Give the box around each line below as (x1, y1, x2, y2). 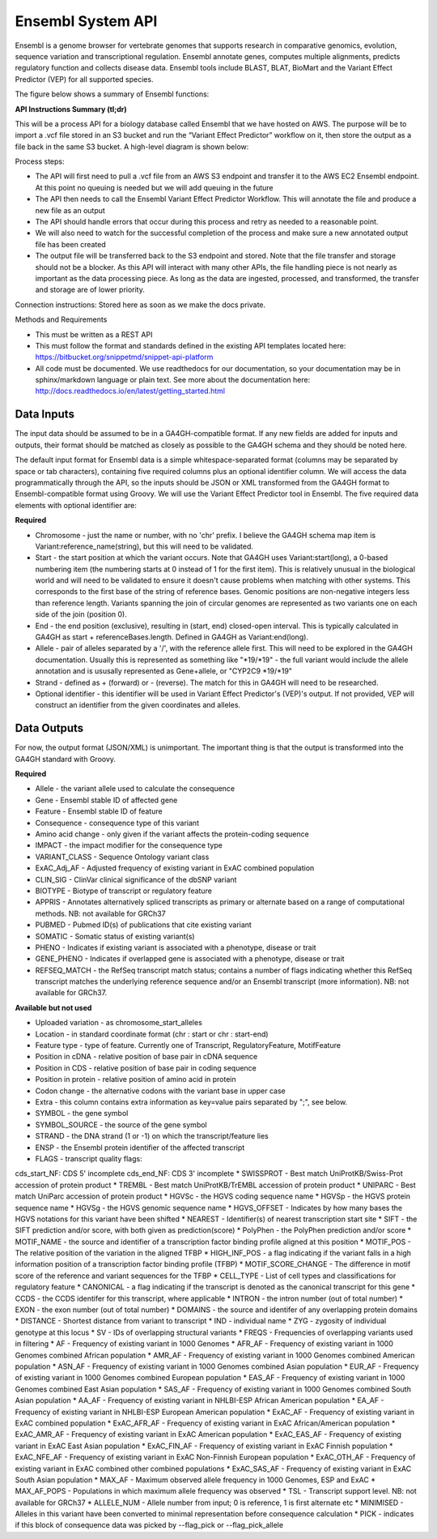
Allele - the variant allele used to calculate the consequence (35, 784, 235, 793)
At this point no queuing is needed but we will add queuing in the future (35, 182, 274, 192)
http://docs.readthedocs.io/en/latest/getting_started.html (35, 386, 226, 396)
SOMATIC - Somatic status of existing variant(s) (35, 931, 195, 941)
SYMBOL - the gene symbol (35, 1109, 129, 1118)
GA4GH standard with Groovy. (15, 754, 117, 763)
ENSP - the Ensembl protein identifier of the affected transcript (35, 1143, 245, 1152)
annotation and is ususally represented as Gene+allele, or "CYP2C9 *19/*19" (35, 666, 293, 676)
